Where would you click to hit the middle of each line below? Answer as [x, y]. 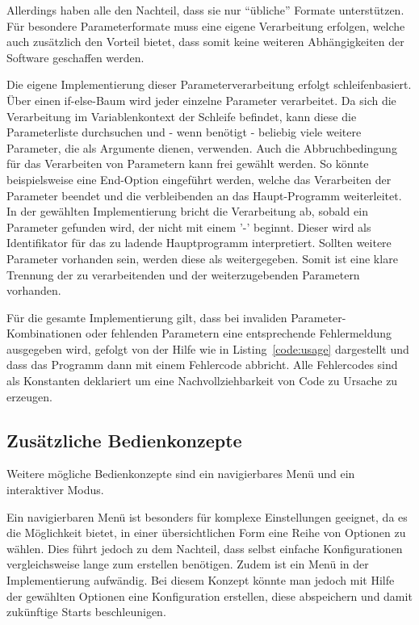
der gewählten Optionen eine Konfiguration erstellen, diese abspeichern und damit [209, 596]
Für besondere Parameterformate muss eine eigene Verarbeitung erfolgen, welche [206, 25]
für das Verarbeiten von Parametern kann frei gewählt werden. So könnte [188, 164]
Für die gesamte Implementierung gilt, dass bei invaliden [147, 317]
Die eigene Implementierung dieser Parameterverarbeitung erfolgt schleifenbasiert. [209, 84]
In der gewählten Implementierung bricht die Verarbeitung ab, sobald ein [187, 211]
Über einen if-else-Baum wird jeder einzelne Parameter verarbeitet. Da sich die [201, 100]
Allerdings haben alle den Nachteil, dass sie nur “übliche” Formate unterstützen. [205, 10]
